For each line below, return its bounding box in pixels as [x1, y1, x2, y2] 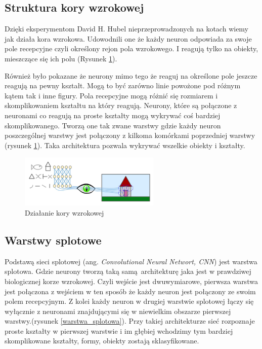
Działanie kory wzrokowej [25, 207, 104, 218]
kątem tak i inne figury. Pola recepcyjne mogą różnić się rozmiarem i [5, 90, 218, 100]
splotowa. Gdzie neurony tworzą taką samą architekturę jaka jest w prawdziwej [5, 266, 251, 276]
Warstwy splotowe [5, 232, 102, 248]
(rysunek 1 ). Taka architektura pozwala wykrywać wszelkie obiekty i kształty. [5, 139, 245, 150]
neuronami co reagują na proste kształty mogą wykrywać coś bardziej [5, 110, 221, 120]
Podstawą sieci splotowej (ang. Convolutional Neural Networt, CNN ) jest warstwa [5, 256, 257, 266]
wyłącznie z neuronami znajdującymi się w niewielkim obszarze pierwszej [5, 305, 231, 316]
